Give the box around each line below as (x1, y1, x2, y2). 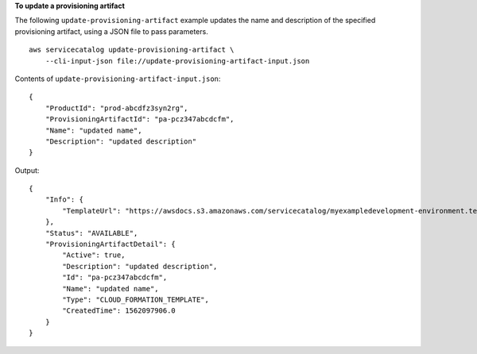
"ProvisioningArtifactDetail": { (45, 240, 176, 249)
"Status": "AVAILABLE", (45, 229, 138, 237)
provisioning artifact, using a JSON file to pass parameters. (14, 26, 208, 36)
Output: (14, 165, 40, 175)
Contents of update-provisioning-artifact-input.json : (14, 74, 221, 83)
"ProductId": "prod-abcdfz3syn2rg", (45, 103, 188, 113)
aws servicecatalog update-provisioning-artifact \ (29, 45, 235, 55)
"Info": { (45, 195, 83, 204)
